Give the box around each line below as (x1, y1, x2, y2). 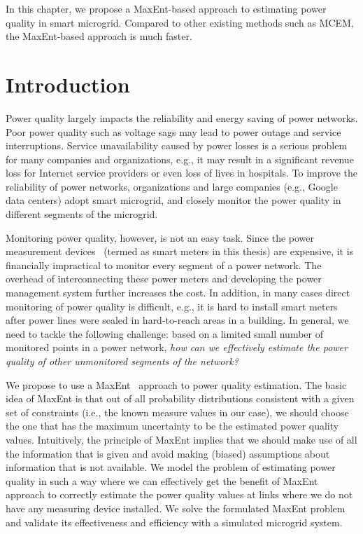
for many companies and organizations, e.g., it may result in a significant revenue (6, 151, 354, 166)
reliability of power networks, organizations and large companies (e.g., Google (6, 179, 338, 193)
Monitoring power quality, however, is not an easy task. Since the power (6, 230, 314, 245)
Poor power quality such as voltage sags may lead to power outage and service (6, 124, 341, 139)
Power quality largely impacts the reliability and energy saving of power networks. (6, 110, 358, 125)
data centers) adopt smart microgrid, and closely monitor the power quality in (6, 193, 341, 207)
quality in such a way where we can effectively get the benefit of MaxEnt (6, 473, 318, 488)
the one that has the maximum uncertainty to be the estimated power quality (6, 418, 339, 433)
